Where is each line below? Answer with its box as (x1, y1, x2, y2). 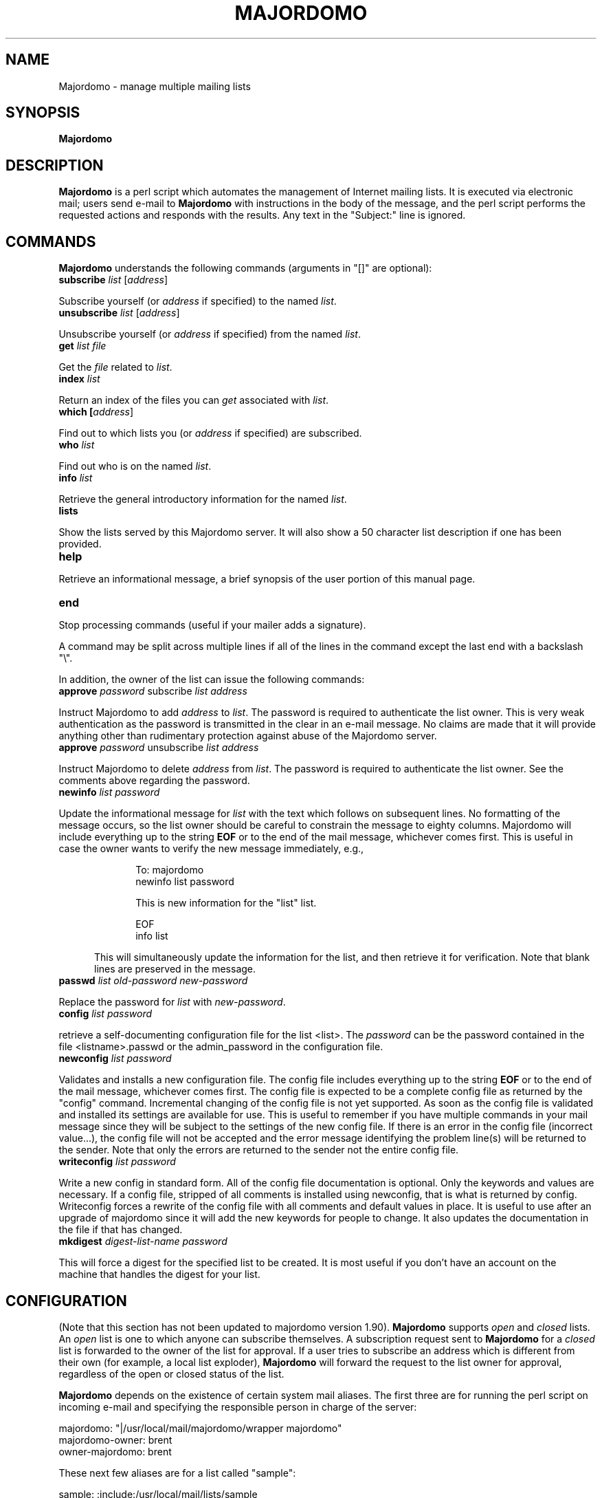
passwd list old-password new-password (58, 975, 248, 987)
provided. (58, 538, 102, 550)
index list (58, 373, 100, 385)
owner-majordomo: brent (58, 1445, 172, 1457)
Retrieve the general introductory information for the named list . (58, 493, 347, 506)
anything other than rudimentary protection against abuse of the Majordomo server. (58, 730, 437, 742)
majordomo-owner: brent (58, 1433, 172, 1446)
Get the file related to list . (58, 361, 172, 373)
